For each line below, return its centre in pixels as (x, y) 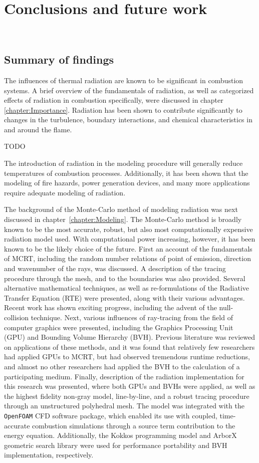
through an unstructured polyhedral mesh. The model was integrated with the (124, 406)
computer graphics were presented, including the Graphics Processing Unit (119, 327)
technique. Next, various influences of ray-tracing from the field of (132, 317)
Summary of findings (59, 59)
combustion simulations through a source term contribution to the (134, 425)
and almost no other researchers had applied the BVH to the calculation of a (122, 366)
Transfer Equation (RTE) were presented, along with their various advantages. (124, 297)
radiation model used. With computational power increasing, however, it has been (130, 239)
